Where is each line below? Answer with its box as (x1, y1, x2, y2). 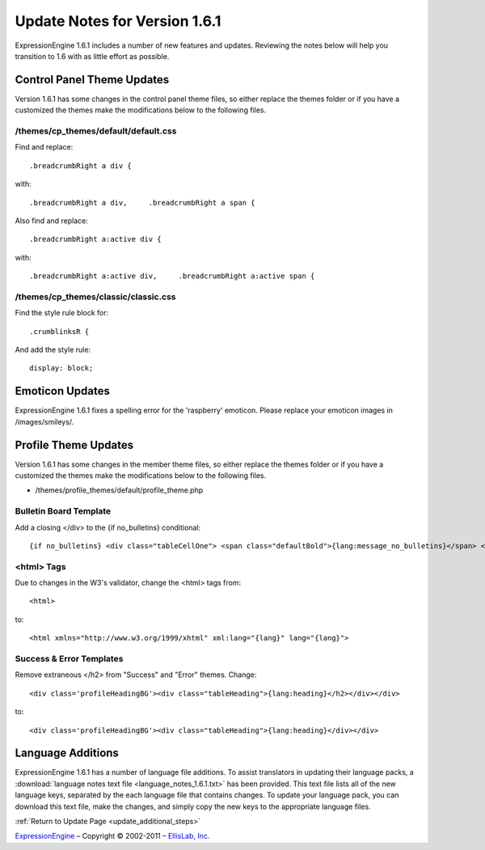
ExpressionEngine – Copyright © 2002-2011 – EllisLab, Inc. (15, 831, 210, 841)
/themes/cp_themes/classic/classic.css (15, 291, 177, 302)
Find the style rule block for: (15, 308, 109, 318)
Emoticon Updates (15, 384, 111, 398)
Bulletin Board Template (15, 505, 112, 517)
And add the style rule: (15, 345, 91, 355)
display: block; (29, 364, 94, 373)
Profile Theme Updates (15, 438, 133, 452)
